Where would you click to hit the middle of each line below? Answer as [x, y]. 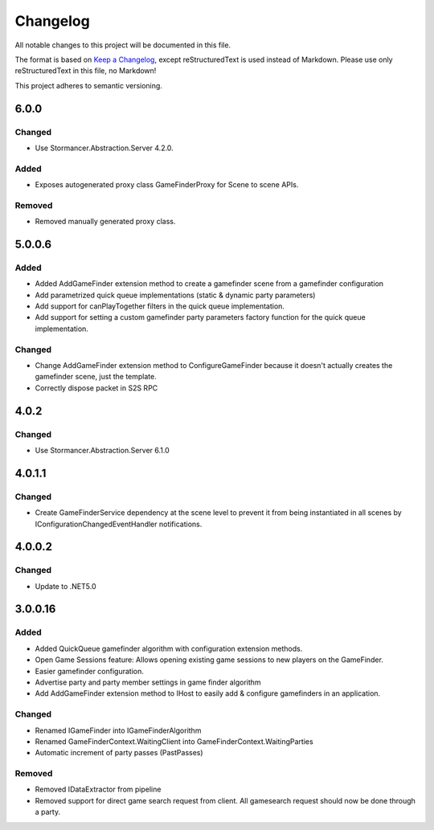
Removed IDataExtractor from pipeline [98, 789]
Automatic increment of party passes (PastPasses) [119, 753]
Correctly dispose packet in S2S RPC [96, 388]
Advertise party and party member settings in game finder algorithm [148, 682]
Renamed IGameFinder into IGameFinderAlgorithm [118, 730]
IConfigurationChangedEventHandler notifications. [119, 524]
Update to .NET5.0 [66, 586]
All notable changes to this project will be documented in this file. [123, 45]
